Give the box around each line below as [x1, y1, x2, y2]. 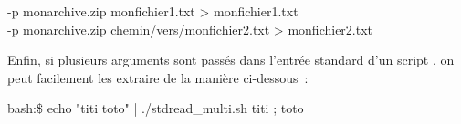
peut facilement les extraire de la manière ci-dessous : [7, 67, 309, 87]
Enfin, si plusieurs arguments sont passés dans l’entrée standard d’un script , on [7, 50, 455, 69]
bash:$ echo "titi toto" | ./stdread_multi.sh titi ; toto [7, 98, 304, 118]
